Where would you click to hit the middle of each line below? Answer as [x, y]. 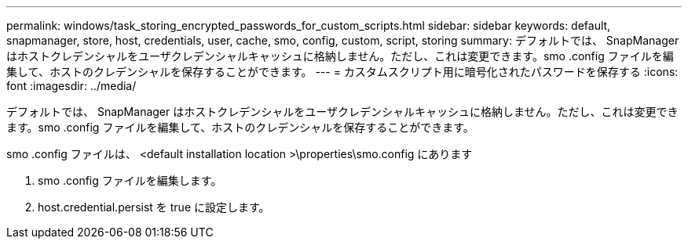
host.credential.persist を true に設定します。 [154, 207]
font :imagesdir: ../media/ [71, 86]
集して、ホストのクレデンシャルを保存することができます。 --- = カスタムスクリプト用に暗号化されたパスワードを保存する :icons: [342, 72]
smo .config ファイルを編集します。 [130, 180]
